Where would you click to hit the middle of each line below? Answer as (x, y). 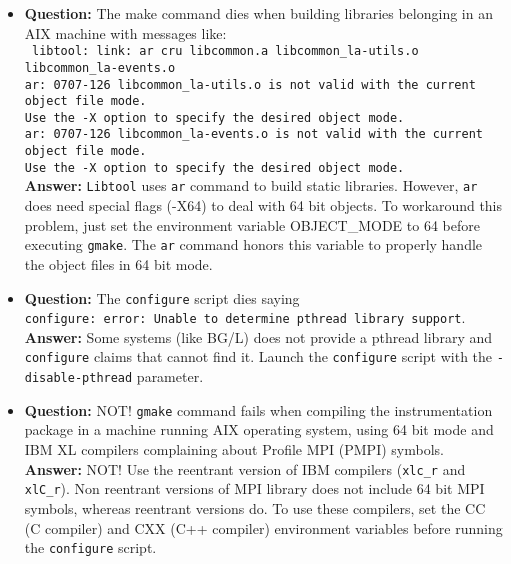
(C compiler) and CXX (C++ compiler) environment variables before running (263, 527)
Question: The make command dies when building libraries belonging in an (258, 13)
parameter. (170, 376)
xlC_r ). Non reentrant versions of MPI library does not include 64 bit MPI (254, 488)
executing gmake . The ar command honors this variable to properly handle (253, 244)
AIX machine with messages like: (125, 32)
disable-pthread (78, 378)
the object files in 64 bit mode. (118, 263)
